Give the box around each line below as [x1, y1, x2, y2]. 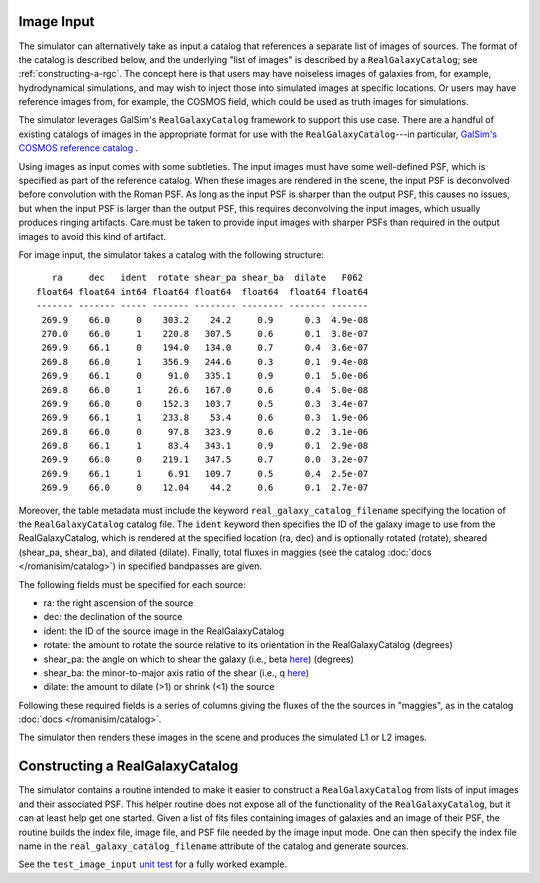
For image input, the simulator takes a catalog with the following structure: [18, 248, 325, 260]
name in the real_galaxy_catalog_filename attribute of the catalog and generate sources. [18, 840, 409, 852]
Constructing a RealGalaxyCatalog [18, 758, 239, 775]
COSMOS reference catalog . [18, 142, 139, 154]
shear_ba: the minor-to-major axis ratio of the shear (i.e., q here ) [43, 666, 310, 679]
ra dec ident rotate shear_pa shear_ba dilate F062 [51, 272, 364, 284]
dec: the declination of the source [43, 611, 183, 623]
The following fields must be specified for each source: [18, 578, 247, 590]
